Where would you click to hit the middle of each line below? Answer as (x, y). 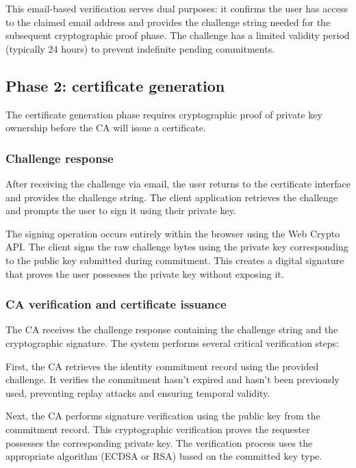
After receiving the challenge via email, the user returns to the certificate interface (178, 183)
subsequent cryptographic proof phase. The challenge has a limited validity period (178, 35)
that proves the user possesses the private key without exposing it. (145, 273)
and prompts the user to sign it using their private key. (121, 210)
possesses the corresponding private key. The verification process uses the (159, 442)
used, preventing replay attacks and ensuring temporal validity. (138, 392)
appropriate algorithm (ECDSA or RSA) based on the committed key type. (164, 456)
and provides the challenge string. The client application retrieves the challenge (172, 197)
